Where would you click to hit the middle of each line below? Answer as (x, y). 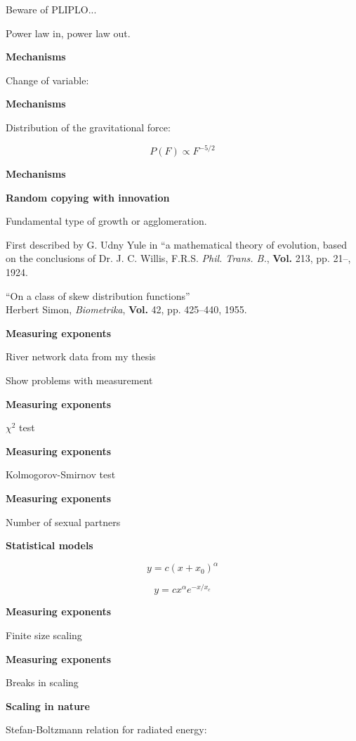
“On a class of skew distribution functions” (98, 295)
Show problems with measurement (79, 380)
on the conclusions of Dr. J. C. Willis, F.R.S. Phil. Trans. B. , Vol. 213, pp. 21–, (178, 258)
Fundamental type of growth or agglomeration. (106, 221)
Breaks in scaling (42, 682)
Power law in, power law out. (68, 33)
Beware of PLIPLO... (51, 9)
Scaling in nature (48, 706)
